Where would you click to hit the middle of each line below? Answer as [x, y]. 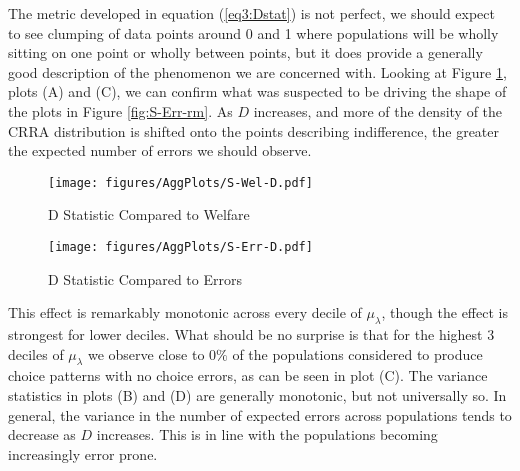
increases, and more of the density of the [378, 110]
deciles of [36, 353]
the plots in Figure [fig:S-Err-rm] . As [120, 110]
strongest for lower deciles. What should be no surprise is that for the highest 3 [251, 334]
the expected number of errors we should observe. [160, 150]
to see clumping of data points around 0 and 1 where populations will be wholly [253, 32]
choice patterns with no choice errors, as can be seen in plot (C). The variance [248, 375]
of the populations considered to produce [357, 353]
